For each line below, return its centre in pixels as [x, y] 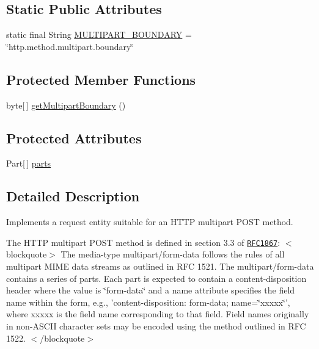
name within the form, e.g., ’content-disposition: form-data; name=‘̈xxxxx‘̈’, [148, 302]
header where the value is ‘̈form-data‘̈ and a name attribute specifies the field [151, 290]
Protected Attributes [74, 138]
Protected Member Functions [101, 79]
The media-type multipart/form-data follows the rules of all [173, 254]
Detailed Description [73, 196]
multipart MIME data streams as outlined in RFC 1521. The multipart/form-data [160, 266]
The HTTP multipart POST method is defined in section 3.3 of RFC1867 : [143, 242]
